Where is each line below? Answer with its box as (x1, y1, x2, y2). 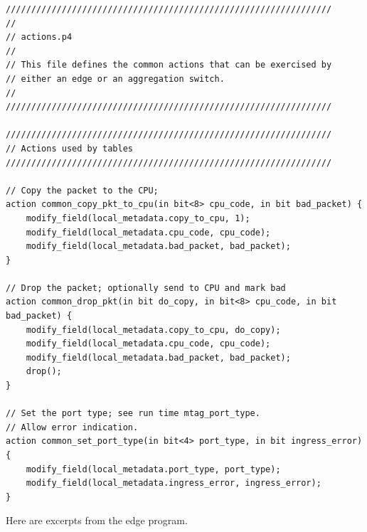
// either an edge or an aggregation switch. (6, 73, 225, 84)
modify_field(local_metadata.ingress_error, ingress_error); (26, 478, 321, 489)
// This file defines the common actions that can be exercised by (6, 60, 332, 70)
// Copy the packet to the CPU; (6, 185, 159, 196)
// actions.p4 (6, 32, 73, 43)
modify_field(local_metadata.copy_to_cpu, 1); (26, 213, 250, 223)
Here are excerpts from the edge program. (6, 513, 188, 528)
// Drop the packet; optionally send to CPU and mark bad (6, 282, 286, 293)
